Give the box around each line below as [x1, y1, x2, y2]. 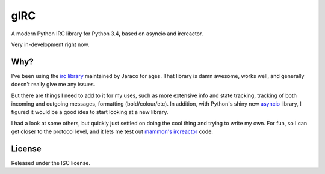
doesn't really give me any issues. [11, 81, 96, 88]
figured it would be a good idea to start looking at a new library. [11, 109, 169, 116]
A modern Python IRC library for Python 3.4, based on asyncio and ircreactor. [11, 30, 203, 37]
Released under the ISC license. [11, 160, 90, 167]
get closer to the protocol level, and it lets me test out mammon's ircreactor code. [11, 128, 214, 135]
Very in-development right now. [11, 41, 90, 48]
